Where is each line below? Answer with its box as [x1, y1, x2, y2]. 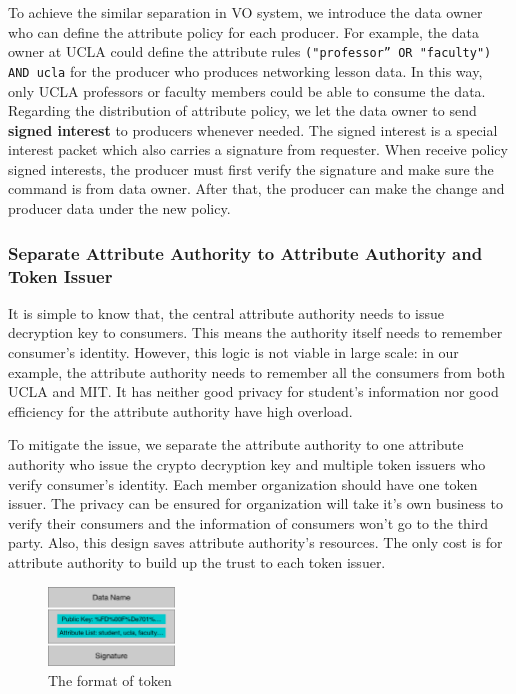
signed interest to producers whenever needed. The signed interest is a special [8, 119, 498, 140]
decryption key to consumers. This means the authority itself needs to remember [8, 322, 503, 343]
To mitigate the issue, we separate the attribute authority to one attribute [8, 434, 464, 455]
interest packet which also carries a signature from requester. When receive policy [8, 139, 508, 160]
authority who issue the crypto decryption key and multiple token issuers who [8, 453, 486, 474]
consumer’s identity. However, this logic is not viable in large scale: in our [8, 341, 459, 362]
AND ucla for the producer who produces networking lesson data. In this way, [8, 60, 483, 81]
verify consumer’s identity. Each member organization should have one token [8, 473, 478, 494]
